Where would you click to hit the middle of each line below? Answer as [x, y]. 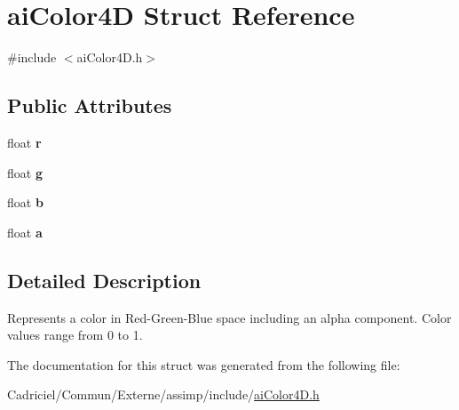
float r [24, 142]
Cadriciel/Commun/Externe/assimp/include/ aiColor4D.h [163, 394]
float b [25, 202]
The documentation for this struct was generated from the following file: [204, 364]
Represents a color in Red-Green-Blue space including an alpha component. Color [229, 317]
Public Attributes [90, 105]
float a [25, 232]
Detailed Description [104, 280]
